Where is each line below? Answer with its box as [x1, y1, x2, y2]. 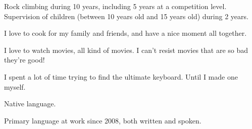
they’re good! [4, 54, 45, 65]
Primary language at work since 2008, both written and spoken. [4, 115, 201, 125]
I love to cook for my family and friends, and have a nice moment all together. [4, 28, 247, 38]
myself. [4, 81, 26, 92]
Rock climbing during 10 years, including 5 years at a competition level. [4, 1, 227, 11]
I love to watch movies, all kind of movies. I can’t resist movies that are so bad [4, 44, 248, 55]
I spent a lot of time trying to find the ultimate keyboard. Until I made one [4, 71, 238, 82]
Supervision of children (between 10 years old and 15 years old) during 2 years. [4, 11, 248, 21]
